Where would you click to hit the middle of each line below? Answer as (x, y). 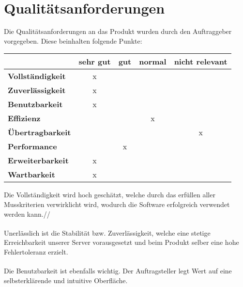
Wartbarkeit (31, 175)
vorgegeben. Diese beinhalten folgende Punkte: (73, 40)
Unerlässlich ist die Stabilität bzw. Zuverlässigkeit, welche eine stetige (107, 232)
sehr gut (95, 62)
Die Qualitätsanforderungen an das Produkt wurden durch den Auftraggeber (118, 31)
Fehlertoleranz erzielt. (36, 251)
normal (153, 62)
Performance (32, 146)
